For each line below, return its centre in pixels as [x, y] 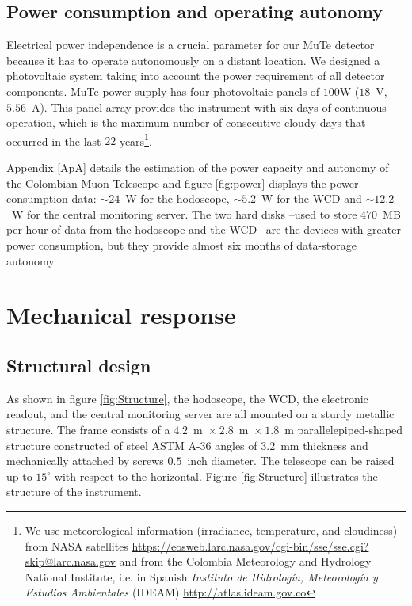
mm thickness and [324, 445]
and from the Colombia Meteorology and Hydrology [245, 561]
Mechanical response [121, 315]
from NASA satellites [76, 545]
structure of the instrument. [74, 492]
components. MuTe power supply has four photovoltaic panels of [163, 91]
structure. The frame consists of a [88, 429]
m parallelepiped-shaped [343, 429]
